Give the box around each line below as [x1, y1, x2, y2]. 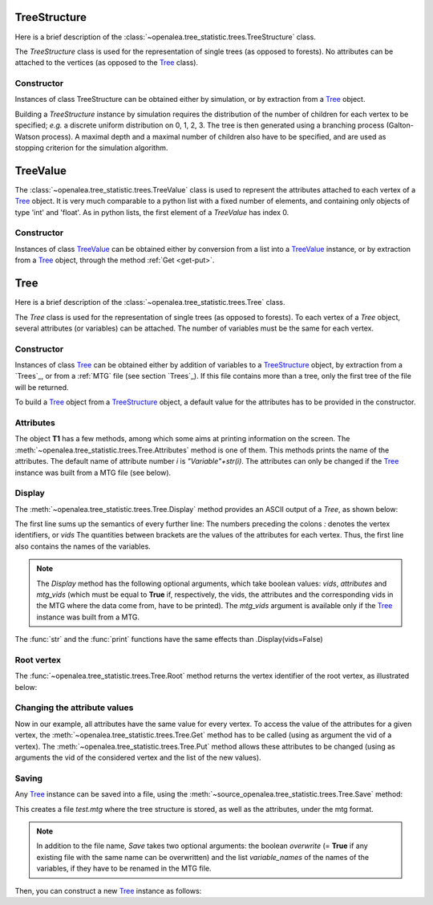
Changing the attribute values [14, 702, 134, 713]
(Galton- [386, 120, 415, 130]
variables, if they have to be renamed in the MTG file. [36, 863, 212, 874]
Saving [14, 773, 43, 784]
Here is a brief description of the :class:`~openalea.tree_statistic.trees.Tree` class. [14, 298, 285, 307]
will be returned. [14, 382, 69, 392]
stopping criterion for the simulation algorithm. [14, 143, 168, 152]
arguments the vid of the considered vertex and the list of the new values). [14, 753, 261, 762]
